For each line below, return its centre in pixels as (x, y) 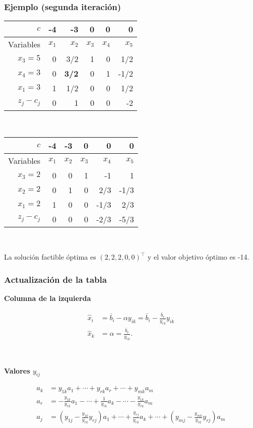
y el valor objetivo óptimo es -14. (198, 257)
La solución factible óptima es (50, 257)
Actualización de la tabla (55, 279)
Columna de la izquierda (48, 298)
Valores (17, 370)
